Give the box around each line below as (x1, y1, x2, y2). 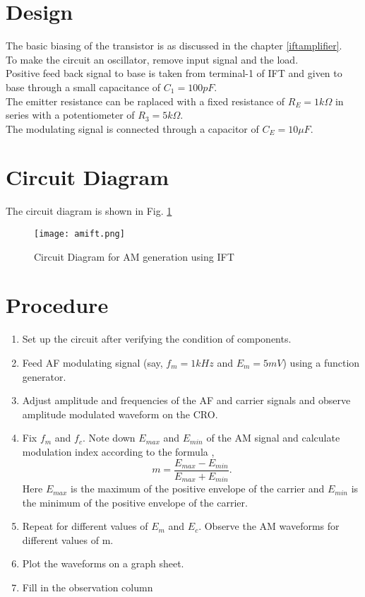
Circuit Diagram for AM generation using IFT (34, 249, 234, 264)
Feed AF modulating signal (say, (22, 355, 163, 370)
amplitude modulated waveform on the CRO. (22, 406, 218, 421)
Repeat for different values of (22, 519, 148, 533)
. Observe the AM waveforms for (198, 519, 340, 533)
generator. (22, 369, 66, 384)
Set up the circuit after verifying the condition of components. (22, 331, 292, 346)
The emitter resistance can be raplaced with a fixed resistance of (6, 93, 285, 108)
